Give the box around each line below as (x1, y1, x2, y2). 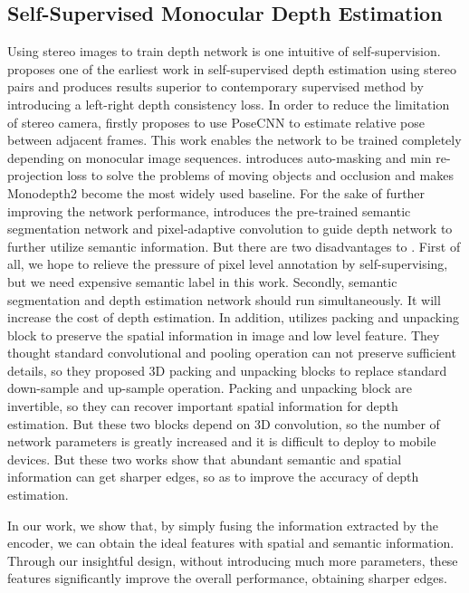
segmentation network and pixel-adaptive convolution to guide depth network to (7, 219, 453, 238)
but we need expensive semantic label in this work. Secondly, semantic (7, 272, 397, 291)
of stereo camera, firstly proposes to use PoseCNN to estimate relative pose (7, 112, 425, 131)
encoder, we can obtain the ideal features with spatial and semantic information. (7, 533, 455, 552)
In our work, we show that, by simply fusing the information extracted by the (7, 515, 439, 534)
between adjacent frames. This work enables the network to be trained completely (7, 130, 462, 149)
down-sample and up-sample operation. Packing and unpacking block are (7, 378, 412, 397)
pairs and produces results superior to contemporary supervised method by (7, 77, 424, 96)
